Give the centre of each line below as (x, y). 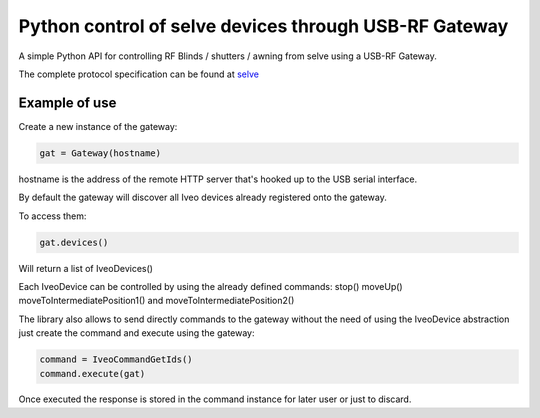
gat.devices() (74, 242)
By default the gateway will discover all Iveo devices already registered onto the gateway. (202, 197)
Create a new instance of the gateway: (98, 126)
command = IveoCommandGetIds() (116, 359)
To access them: (52, 216)
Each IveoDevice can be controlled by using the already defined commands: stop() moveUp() (211, 286)
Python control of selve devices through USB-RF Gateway (263, 26)
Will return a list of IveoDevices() (86, 268)
